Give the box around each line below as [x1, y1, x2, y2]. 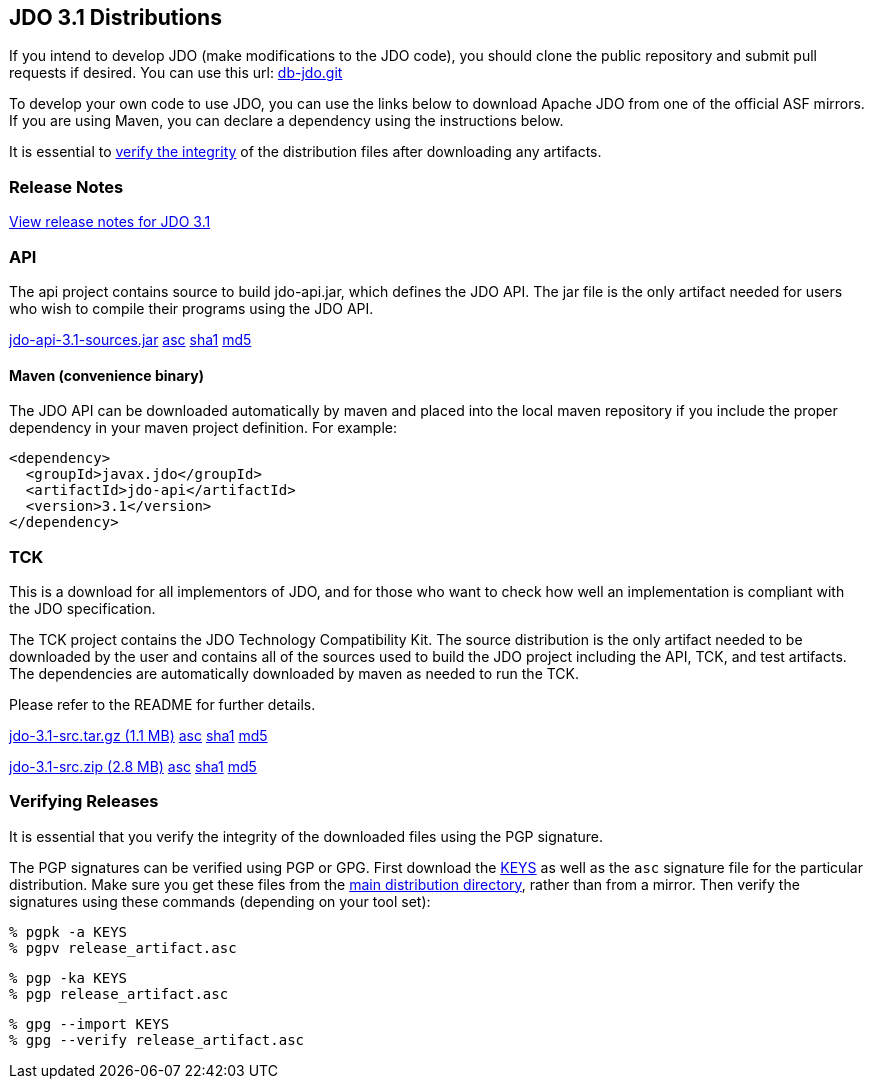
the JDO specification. [9, 599, 156, 617]
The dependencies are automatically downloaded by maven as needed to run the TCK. [9, 664, 580, 682]
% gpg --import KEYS [9, 1015, 170, 1032]
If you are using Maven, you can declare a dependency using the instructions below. [9, 112, 564, 130]
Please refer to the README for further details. [9, 695, 316, 713]
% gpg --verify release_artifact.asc [9, 1031, 305, 1048]
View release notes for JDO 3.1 [9, 213, 211, 231]
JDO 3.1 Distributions [9, 5, 222, 30]
